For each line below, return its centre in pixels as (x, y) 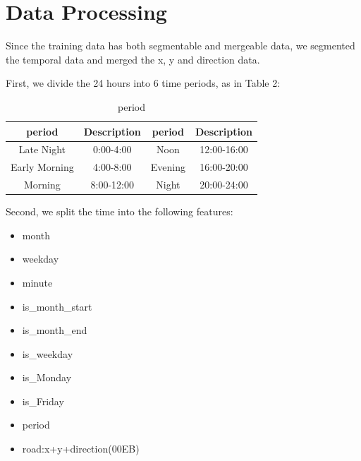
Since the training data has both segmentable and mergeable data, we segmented (180, 46)
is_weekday (48, 353)
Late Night (42, 149)
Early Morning (42, 167)
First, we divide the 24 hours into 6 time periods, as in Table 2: (143, 83)
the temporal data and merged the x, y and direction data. (133, 59)
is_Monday (47, 377)
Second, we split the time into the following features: (120, 211)
